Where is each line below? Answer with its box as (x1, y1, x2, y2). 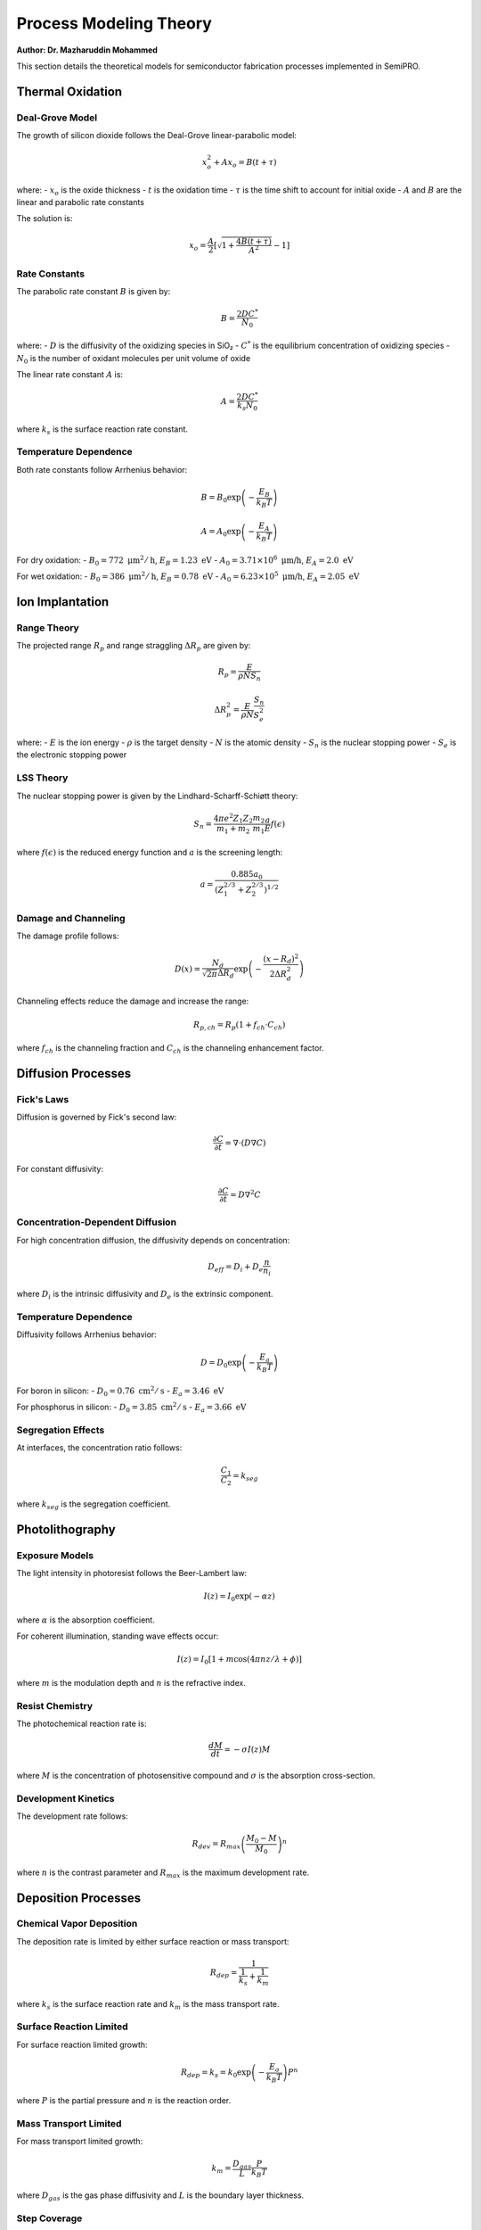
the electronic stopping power (16, 749, 127, 760)
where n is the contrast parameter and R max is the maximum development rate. (16, 1867, 310, 1879)
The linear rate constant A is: (16, 369, 124, 380)
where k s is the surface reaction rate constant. (16, 424, 189, 436)
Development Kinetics (16, 1792, 115, 1805)
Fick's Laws (16, 1093, 69, 1105)
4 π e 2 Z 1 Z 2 (213, 812, 254, 825)
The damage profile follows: (16, 930, 119, 941)
